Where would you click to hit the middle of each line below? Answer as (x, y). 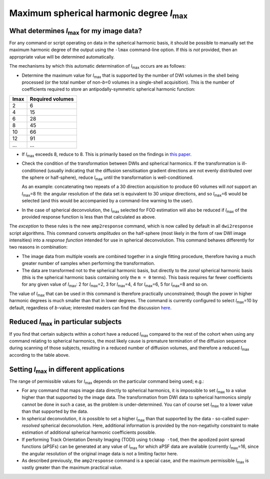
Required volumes (52, 99)
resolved (31, 425)
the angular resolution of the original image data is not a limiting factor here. (100, 453)
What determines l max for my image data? (76, 32)
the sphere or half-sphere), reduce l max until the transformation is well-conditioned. (107, 178)
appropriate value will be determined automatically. (62, 57)
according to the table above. (39, 355)
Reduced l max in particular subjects (65, 323)
